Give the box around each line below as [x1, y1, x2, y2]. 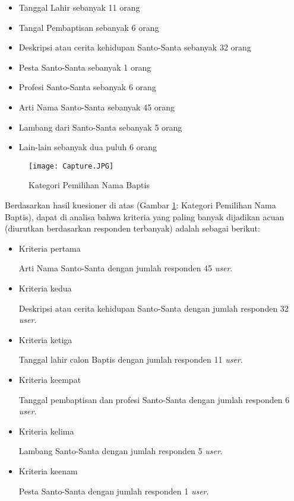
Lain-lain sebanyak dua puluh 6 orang [18, 141, 157, 153]
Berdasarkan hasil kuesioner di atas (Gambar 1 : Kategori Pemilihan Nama [5, 199, 276, 211]
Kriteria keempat [18, 373, 81, 385]
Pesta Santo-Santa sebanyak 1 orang [18, 61, 151, 73]
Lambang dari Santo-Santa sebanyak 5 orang [18, 121, 182, 133]
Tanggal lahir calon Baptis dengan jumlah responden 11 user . [18, 353, 243, 366]
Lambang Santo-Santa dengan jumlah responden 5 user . [18, 445, 223, 457]
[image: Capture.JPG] [29, 161, 114, 170]
